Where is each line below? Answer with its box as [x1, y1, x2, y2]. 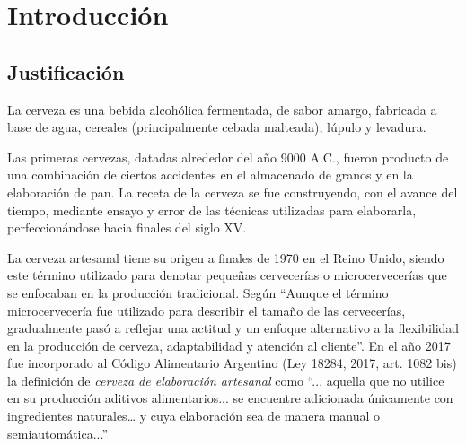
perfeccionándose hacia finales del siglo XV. [7, 218, 247, 237]
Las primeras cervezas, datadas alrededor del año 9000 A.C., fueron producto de [7, 147, 449, 166]
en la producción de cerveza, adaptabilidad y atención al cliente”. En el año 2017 [7, 336, 451, 354]
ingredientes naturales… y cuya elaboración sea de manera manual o [7, 407, 380, 425]
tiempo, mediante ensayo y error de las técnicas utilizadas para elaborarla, [7, 200, 417, 219]
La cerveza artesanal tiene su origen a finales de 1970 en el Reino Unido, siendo [7, 248, 444, 267]
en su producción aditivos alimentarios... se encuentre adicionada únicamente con [7, 389, 453, 407]
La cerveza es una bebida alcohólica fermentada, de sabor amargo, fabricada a [7, 100, 437, 118]
